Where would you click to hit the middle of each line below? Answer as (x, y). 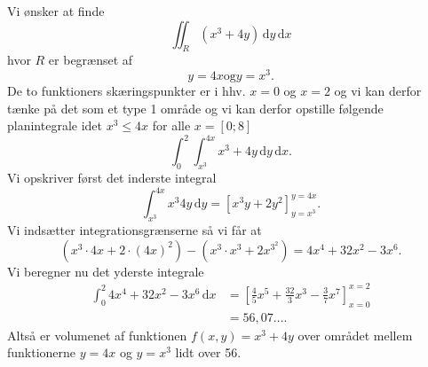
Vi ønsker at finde (56, 11)
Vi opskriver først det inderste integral (112, 178)
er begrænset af (91, 60)
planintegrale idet (55, 125)
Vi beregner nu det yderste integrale (106, 271)
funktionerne (42, 352)
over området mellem (355, 335)
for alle (171, 125)
